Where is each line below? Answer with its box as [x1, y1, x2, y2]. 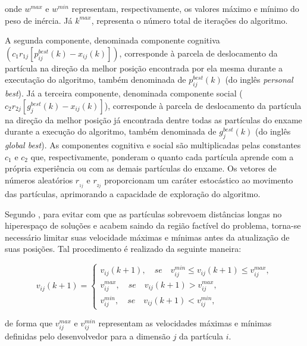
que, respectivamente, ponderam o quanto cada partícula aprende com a [30, 150, 294, 163]
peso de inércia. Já [5, 14, 73, 26]
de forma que [5, 317, 53, 329]
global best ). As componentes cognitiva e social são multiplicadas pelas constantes [5, 139, 301, 151]
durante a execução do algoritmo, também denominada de [5, 125, 217, 138]
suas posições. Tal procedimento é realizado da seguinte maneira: [5, 242, 242, 255]
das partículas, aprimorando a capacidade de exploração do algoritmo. [5, 188, 261, 200]
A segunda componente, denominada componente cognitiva [5, 34, 220, 46]
